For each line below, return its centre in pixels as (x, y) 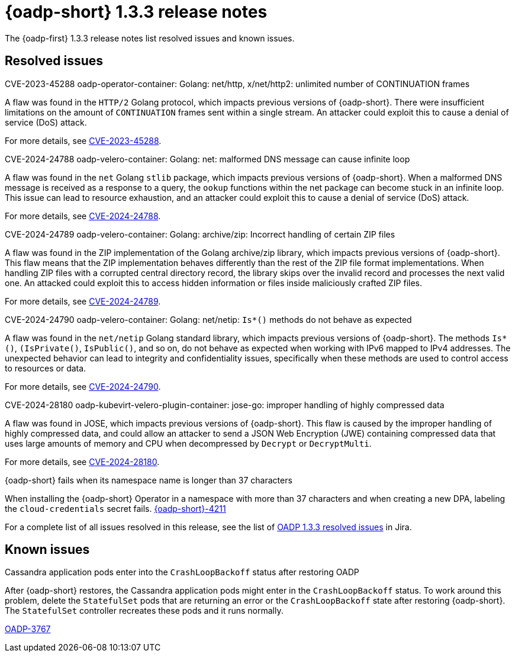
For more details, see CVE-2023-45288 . (83, 140)
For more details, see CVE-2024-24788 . (83, 216)
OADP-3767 (28, 629)
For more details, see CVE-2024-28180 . (82, 461)
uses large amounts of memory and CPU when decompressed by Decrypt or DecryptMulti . (188, 443)
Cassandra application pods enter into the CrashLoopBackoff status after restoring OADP (182, 572)
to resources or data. (46, 368)
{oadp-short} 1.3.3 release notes (136, 12)
